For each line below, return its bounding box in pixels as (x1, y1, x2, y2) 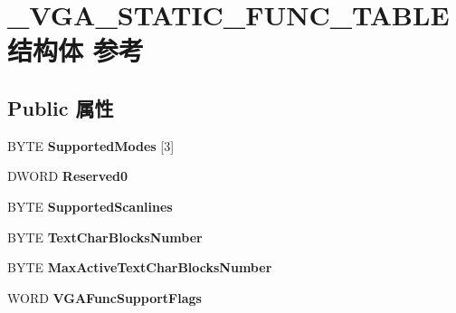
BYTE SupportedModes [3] (7, 136, 175, 155)
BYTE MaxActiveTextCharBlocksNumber (7, 258, 272, 277)
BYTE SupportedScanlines (7, 196, 173, 215)
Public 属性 (7, 93, 114, 121)
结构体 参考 (7, 32, 144, 69)
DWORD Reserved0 (7, 166, 128, 185)
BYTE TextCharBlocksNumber (7, 227, 203, 246)
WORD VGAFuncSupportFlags (7, 288, 202, 307)
